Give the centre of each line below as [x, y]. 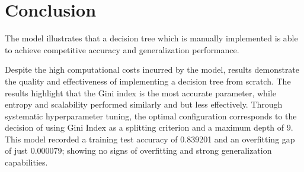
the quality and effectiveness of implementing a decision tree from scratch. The [148, 81]
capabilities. [26, 162]
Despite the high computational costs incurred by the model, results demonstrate [152, 69]
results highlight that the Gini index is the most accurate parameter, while [140, 93]
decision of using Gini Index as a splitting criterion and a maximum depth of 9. [149, 127]
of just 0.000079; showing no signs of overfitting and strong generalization [138, 150]
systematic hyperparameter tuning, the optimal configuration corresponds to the [151, 116]
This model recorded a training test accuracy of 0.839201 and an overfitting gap [150, 139]
